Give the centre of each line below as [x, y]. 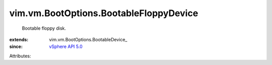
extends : [19, 39]
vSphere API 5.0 [66, 47]
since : [16, 47]
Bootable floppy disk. [44, 28]
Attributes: [20, 56]
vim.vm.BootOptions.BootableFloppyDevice [104, 13]
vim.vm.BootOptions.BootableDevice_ [88, 39]
